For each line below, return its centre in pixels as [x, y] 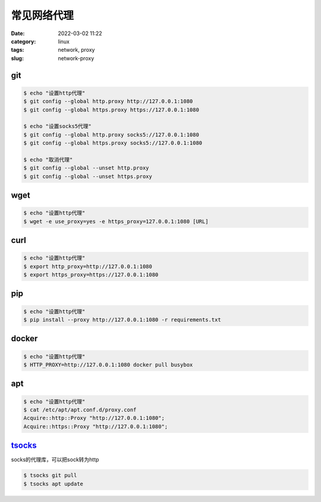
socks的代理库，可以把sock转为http [55, 460]
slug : [17, 58]
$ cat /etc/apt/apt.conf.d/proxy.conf [80, 410]
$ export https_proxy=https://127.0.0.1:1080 [91, 275]
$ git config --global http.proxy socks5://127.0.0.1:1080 [111, 135]
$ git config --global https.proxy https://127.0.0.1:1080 [111, 110]
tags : [18, 50]
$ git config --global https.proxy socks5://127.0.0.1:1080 [113, 143]
